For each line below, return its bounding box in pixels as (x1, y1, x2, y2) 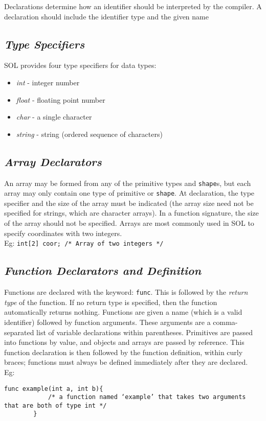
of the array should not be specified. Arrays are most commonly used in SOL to (4, 218, 254, 228)
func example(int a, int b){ (4, 385, 103, 392)
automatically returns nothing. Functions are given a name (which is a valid (4, 307, 242, 317)
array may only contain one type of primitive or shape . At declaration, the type (4, 188, 255, 198)
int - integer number (16, 77, 80, 87)
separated (4, 326, 34, 337)
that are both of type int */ (4, 402, 107, 409)
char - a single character (16, 111, 92, 122)
